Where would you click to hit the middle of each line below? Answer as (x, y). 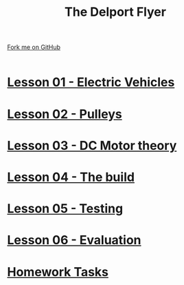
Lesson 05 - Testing (65, 209)
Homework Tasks (58, 272)
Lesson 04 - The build (71, 177)
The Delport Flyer (115, 12)
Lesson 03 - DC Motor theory (92, 145)
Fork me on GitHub (34, 47)
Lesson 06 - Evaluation (74, 240)
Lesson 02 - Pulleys (65, 114)
